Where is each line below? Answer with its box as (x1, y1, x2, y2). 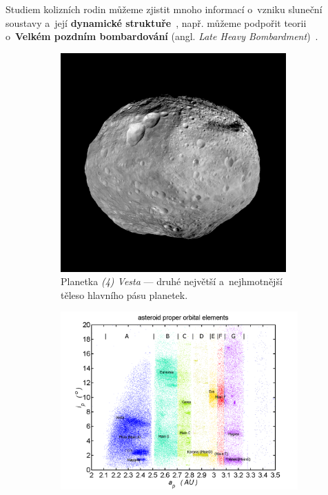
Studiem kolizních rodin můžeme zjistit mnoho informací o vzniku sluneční (6, 2, 322, 16)
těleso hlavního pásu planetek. (61, 287, 188, 302)
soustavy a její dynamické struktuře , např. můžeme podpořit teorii (6, 15, 307, 30)
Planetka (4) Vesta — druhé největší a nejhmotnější (61, 274, 283, 289)
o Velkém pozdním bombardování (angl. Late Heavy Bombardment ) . (6, 29, 318, 43)
